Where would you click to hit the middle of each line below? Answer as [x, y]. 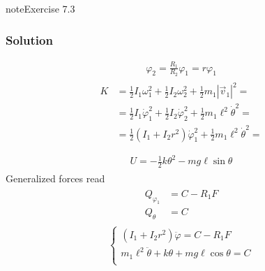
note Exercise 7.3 [40, 8]
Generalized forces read [55, 178]
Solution [29, 39]
